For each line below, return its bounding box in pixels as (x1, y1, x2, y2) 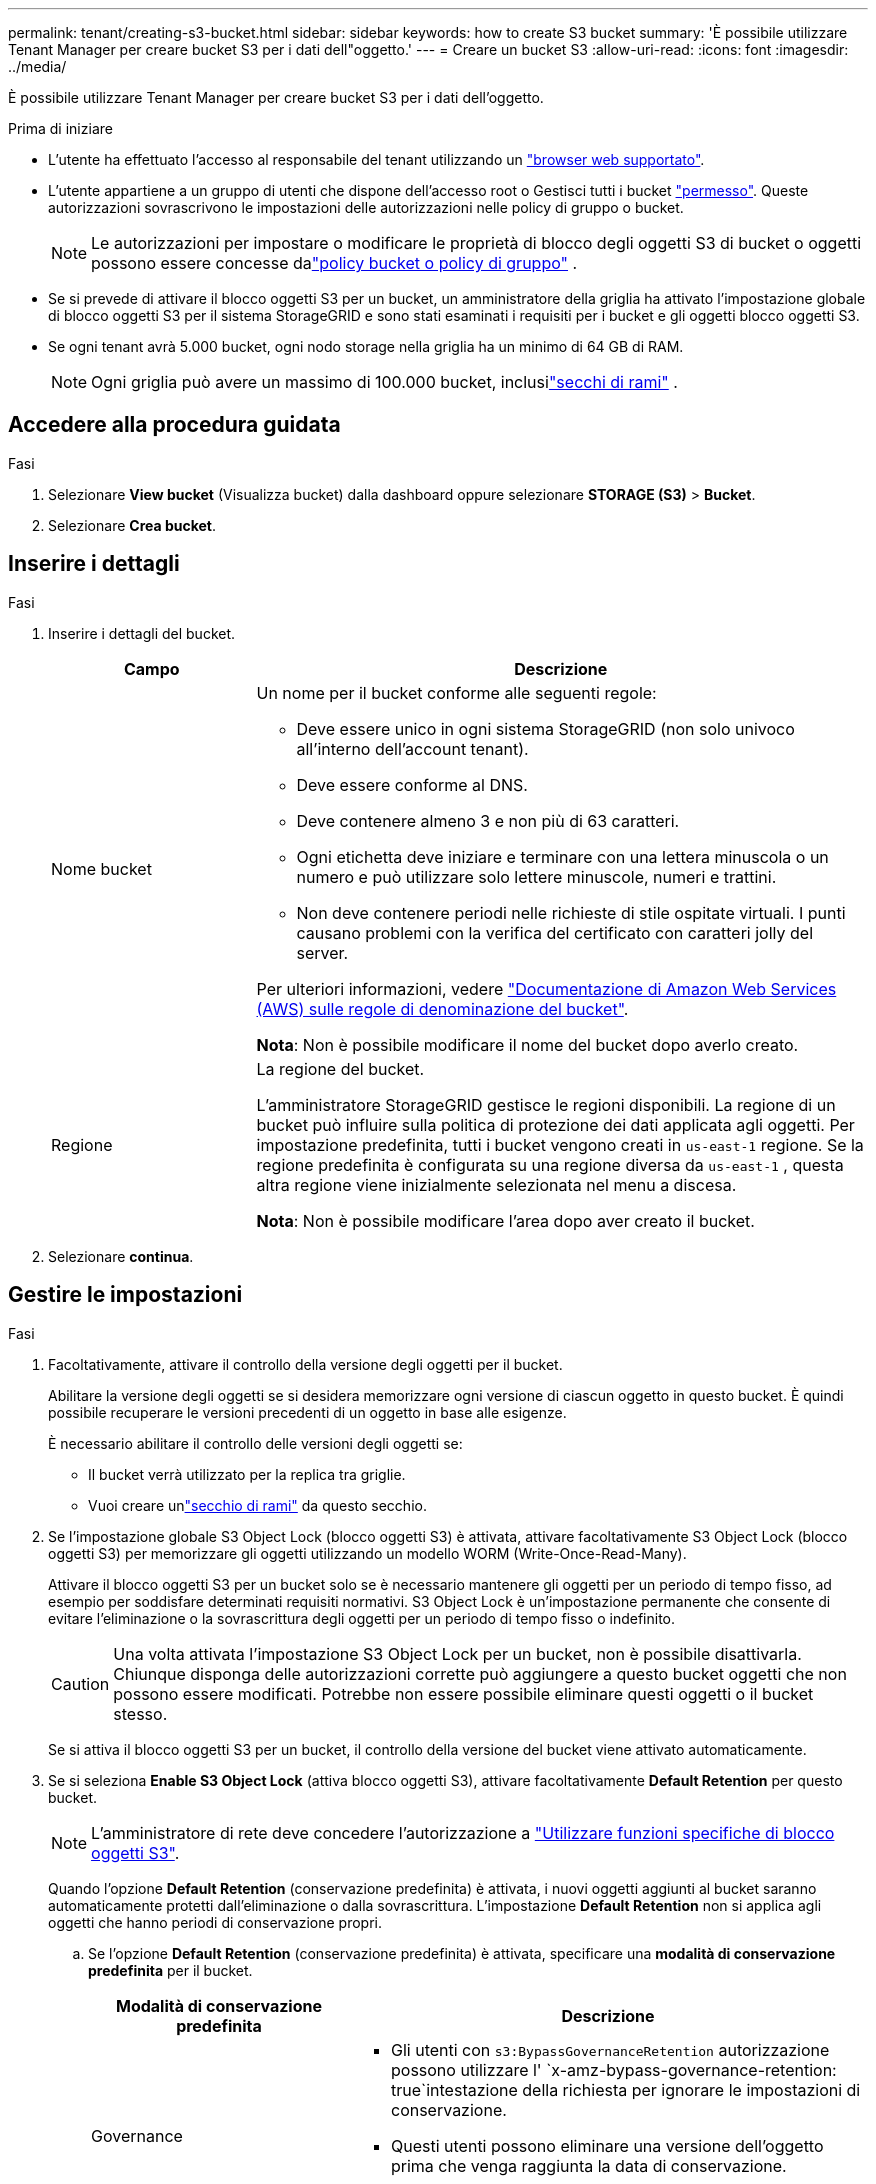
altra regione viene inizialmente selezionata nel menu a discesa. (256, 1174, 737, 1195)
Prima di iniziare (8, 120, 113, 137)
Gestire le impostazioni (8, 1282, 243, 1308)
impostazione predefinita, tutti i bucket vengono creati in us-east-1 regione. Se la (256, 1134, 864, 1155)
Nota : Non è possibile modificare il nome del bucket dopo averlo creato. (256, 1034, 799, 1055)
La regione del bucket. (256, 1058, 425, 1079)
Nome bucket (51, 858, 152, 879)
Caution (51, 1673, 110, 1694)
